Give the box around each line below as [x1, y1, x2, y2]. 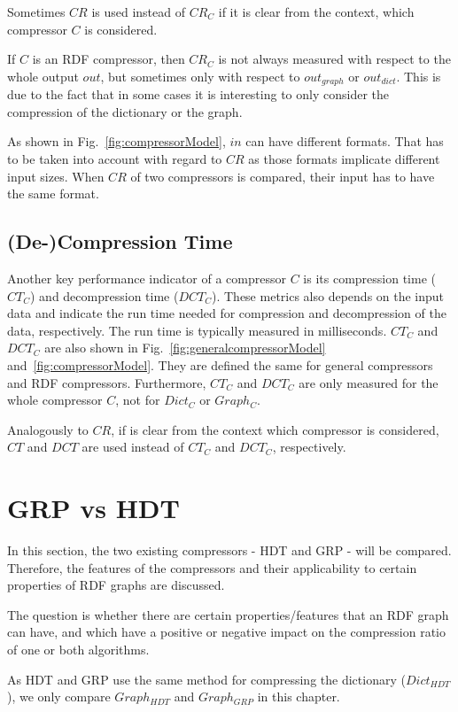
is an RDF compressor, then [32, 50, 185, 68]
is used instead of [91, 3, 185, 20]
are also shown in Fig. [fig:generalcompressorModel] [44, 338, 326, 357]
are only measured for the [299, 373, 439, 391]
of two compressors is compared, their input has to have [130, 166, 435, 185]
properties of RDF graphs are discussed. [7, 576, 225, 594]
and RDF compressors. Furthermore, [7, 373, 206, 391]
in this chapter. [257, 687, 340, 706]
